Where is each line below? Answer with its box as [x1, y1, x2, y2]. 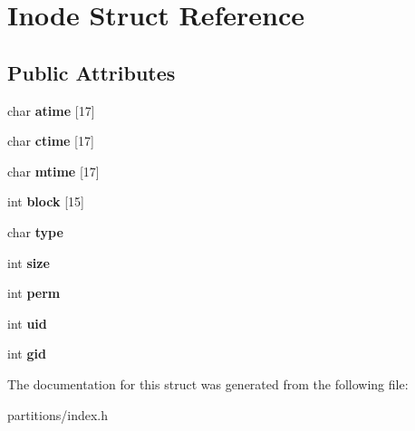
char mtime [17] [7, 161, 100, 180]
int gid [7, 344, 46, 363]
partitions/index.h [7, 405, 108, 424]
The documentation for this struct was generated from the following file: [7, 374, 409, 393]
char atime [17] [7, 101, 95, 120]
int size [7, 253, 50, 272]
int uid [7, 313, 47, 332]
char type [7, 222, 63, 241]
